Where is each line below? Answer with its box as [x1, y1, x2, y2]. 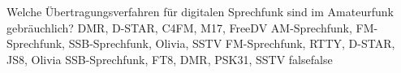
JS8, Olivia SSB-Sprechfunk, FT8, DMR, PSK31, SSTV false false [6, 50, 333, 67]
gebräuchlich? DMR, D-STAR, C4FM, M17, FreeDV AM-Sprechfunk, [6, 19, 352, 36]
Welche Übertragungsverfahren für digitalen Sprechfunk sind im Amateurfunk [6, 3, 394, 19]
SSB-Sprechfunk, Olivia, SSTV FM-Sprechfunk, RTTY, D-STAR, [68, 35, 395, 52]
